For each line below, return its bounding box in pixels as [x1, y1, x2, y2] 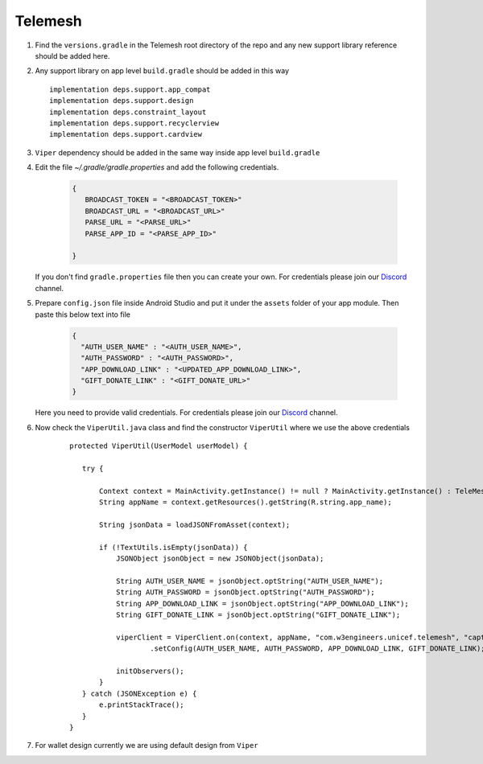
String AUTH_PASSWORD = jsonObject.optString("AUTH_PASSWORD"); [115, 588, 375, 597]
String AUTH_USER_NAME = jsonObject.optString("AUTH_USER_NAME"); [115, 576, 384, 585]
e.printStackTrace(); [99, 700, 184, 709]
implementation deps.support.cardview [49, 129, 203, 139]
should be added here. [35, 51, 110, 60]
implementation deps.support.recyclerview [49, 118, 220, 128]
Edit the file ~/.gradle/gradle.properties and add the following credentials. [35, 162, 279, 172]
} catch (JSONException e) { [81, 688, 197, 698]
